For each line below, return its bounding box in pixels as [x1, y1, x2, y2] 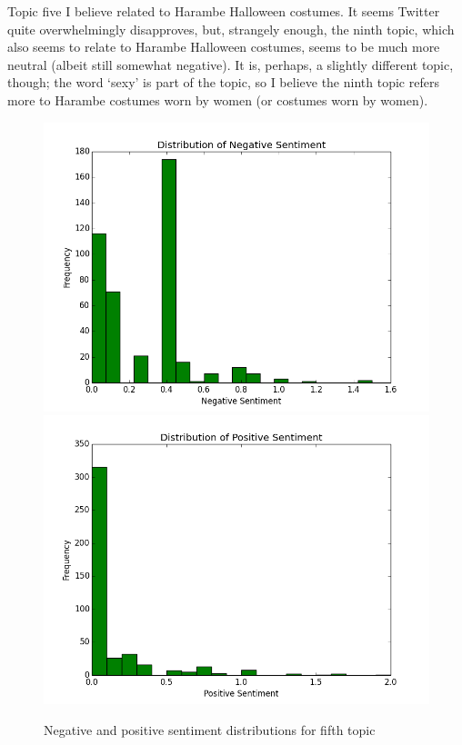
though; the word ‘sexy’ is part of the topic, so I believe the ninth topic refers [7, 73, 439, 92]
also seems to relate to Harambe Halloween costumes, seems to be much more [7, 37, 440, 56]
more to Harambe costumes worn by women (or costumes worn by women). [7, 90, 428, 109]
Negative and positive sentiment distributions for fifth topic [44, 720, 376, 739]
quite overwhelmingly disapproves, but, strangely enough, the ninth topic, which [7, 19, 455, 38]
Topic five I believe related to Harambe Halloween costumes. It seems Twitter [7, 2, 440, 20]
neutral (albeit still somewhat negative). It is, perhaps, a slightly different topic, [7, 55, 454, 74]
